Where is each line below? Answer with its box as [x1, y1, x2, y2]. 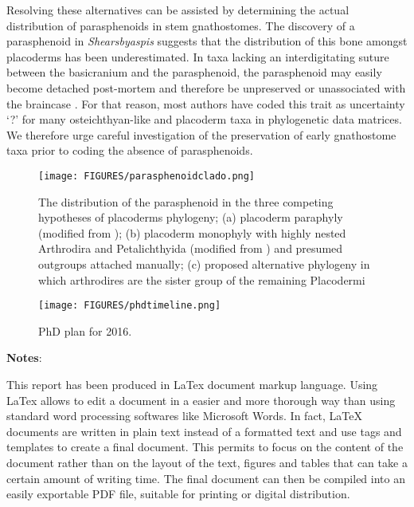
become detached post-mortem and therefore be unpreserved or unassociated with [6, 79, 406, 96]
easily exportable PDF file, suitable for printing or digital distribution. [6, 485, 350, 502]
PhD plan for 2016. [38, 322, 132, 339]
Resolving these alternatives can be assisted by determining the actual [6, 2, 350, 18]
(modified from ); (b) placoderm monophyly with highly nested [38, 224, 346, 241]
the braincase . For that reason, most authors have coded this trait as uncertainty [6, 95, 405, 112]
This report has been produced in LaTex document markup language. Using [6, 376, 378, 392]
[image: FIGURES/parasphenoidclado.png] [38, 170, 256, 182]
